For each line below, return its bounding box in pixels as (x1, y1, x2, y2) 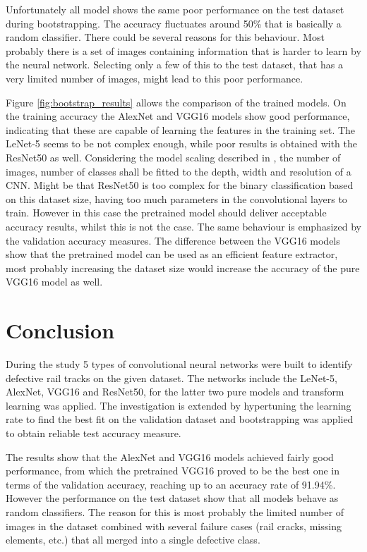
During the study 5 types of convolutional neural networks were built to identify (6, 357, 353, 371)
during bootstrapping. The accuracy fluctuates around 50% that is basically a (6, 16, 342, 30)
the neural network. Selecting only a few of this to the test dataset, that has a (6, 57, 343, 72)
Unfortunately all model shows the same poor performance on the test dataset (6, 2, 344, 16)
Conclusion (6, 316, 115, 345)
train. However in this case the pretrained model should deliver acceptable (6, 205, 327, 220)
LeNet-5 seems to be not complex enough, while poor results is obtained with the (6, 136, 358, 151)
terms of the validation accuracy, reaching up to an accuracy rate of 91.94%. (6, 477, 336, 491)
